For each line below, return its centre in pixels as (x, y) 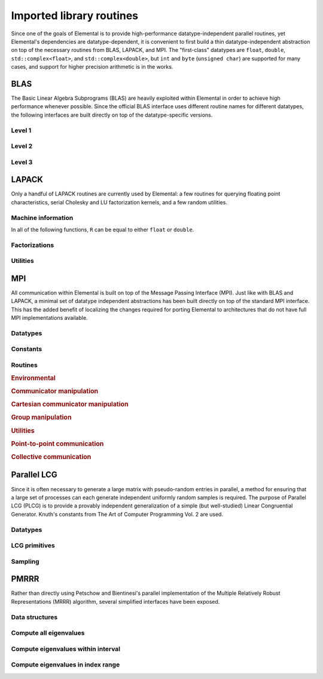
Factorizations (33, 245)
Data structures (34, 617)
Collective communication (51, 457)
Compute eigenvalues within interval (66, 649)
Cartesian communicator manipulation (70, 405)
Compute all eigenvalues (48, 633)
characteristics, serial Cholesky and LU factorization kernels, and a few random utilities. (119, 202)
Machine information (42, 218)
